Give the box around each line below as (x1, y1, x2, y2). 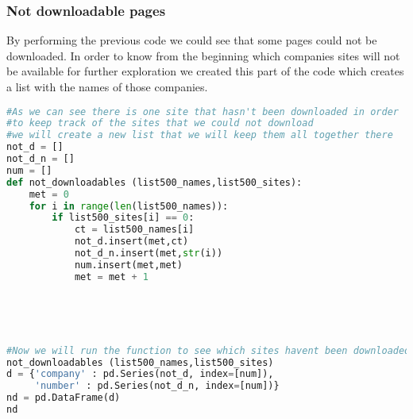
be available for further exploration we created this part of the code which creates (6, 63, 404, 79)
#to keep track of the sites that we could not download (6, 117, 314, 129)
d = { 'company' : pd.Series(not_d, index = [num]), (6, 368, 274, 380)
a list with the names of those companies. (6, 79, 208, 94)
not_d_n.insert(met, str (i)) (74, 248, 223, 259)
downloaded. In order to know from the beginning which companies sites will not (6, 47, 400, 63)
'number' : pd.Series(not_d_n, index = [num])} (34, 380, 280, 392)
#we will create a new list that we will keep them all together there (6, 129, 393, 141)
